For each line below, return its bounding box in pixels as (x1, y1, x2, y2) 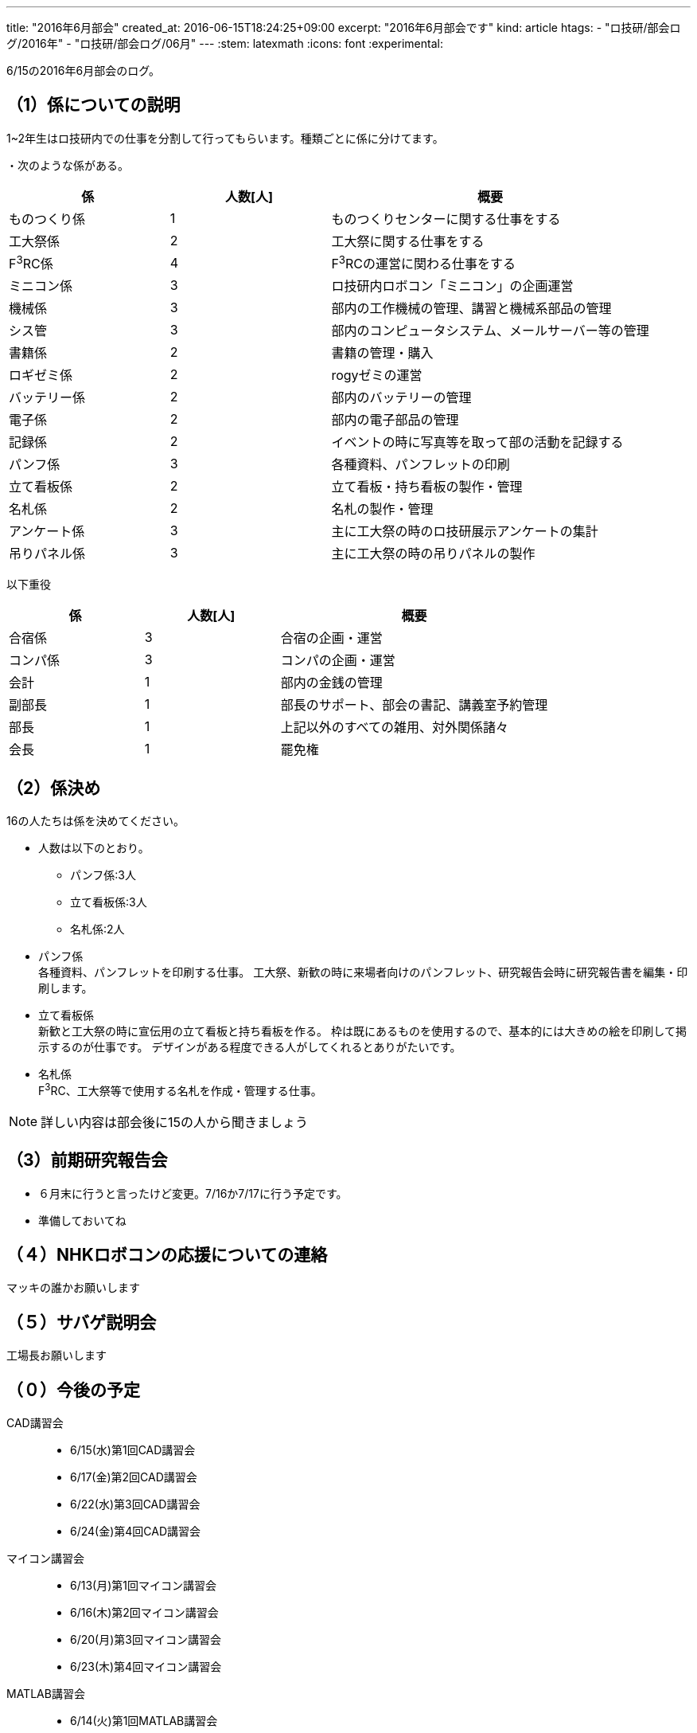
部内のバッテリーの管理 (331, 389, 472, 406)
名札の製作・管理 (331, 501, 434, 518)
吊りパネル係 (9, 546, 86, 562)
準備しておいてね (38, 1213, 127, 1227)
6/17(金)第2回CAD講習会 (70, 1470, 197, 1485)
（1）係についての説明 (6, 95, 181, 115)
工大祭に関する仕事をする (331, 233, 485, 249)
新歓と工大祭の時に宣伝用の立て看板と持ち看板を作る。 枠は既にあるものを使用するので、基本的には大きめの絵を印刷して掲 (38, 1024, 687, 1039)
